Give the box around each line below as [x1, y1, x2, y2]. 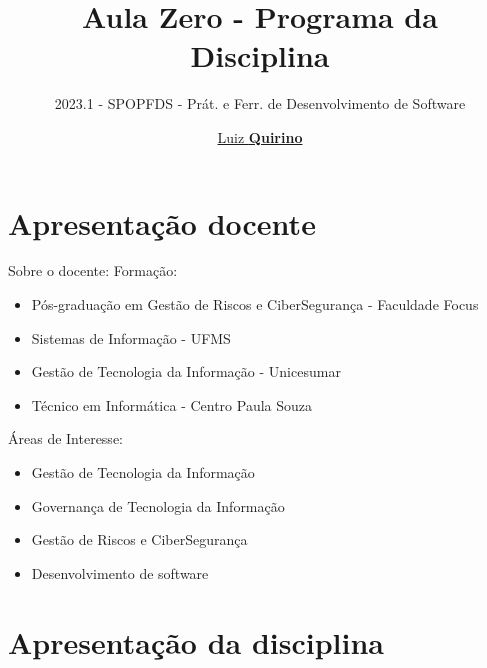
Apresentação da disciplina [8, 621, 385, 662]
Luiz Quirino [217, 126, 303, 147]
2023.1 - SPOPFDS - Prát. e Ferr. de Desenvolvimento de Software [54, 93, 466, 114]
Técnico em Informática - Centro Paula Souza [31, 394, 313, 415]
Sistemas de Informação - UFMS [31, 327, 231, 348]
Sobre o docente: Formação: [8, 260, 178, 281]
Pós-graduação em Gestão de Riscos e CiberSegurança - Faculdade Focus [31, 294, 479, 315]
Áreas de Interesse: [8, 428, 123, 449]
